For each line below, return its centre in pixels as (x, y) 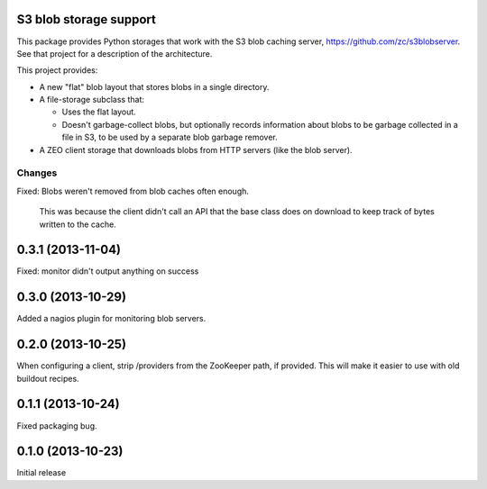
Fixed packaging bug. (57, 426)
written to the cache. (78, 224)
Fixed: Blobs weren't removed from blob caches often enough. (133, 191)
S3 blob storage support (87, 19)
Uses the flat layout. (99, 112)
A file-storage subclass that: (92, 100)
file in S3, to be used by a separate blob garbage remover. (170, 137)
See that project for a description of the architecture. (115, 53)
